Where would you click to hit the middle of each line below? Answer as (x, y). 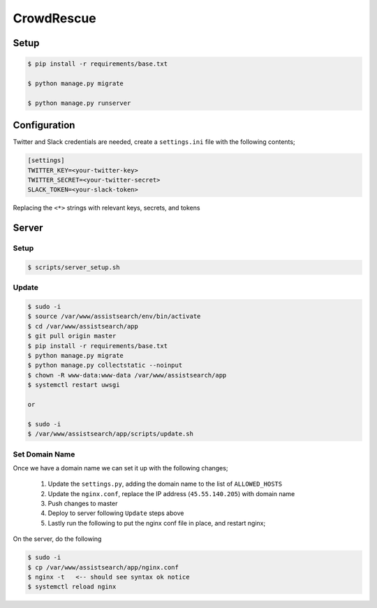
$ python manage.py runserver (79, 103)
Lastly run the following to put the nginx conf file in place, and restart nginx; (157, 523)
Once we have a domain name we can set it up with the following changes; (120, 468)
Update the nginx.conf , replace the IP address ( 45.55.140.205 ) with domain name (171, 493)
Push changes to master (83, 504)
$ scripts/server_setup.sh (74, 267)
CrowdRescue (55, 18)
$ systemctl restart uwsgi (74, 385)
